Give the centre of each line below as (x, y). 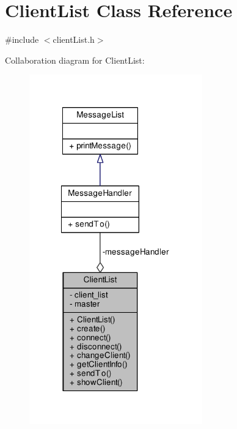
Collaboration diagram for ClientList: (75, 60)
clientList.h (74, 39)
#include (22, 39)
